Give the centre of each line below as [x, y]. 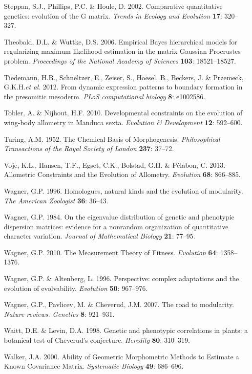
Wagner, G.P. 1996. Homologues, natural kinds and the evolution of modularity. [124, 190]
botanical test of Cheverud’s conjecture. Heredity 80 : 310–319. [97, 340]
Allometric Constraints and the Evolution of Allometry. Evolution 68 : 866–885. [122, 174]
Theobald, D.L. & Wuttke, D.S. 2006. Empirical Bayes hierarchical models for [121, 41]
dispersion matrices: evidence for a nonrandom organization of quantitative [116, 226]
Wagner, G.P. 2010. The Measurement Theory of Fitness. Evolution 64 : [111, 252]
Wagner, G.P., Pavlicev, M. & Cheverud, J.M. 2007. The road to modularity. [119, 304]
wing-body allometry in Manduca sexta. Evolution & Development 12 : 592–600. [123, 122]
